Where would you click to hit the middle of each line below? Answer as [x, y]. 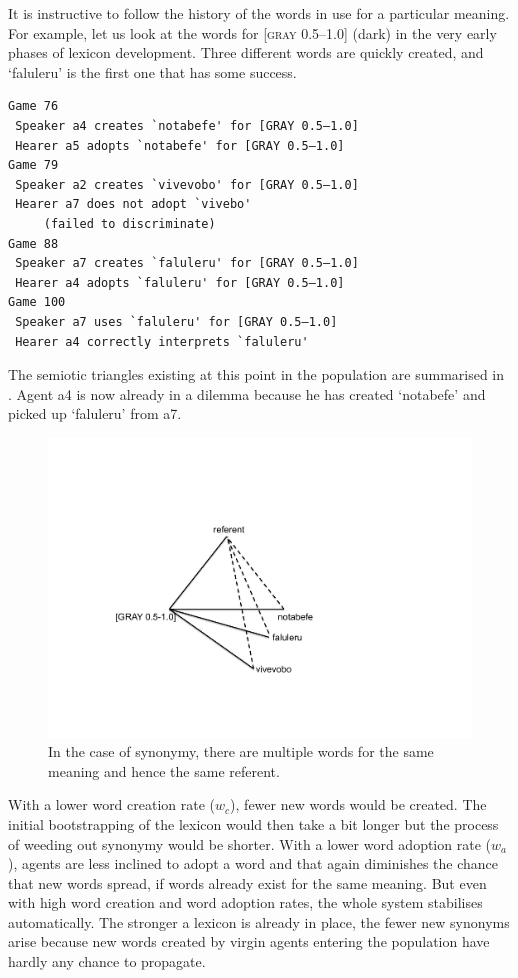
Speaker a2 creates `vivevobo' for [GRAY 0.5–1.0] [187, 184]
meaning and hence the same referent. [164, 770]
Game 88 [33, 243]
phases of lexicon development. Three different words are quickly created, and [246, 52]
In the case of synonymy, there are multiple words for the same [241, 751]
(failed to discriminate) [129, 223]
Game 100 [37, 302]
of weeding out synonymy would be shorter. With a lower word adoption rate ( [249, 843]
